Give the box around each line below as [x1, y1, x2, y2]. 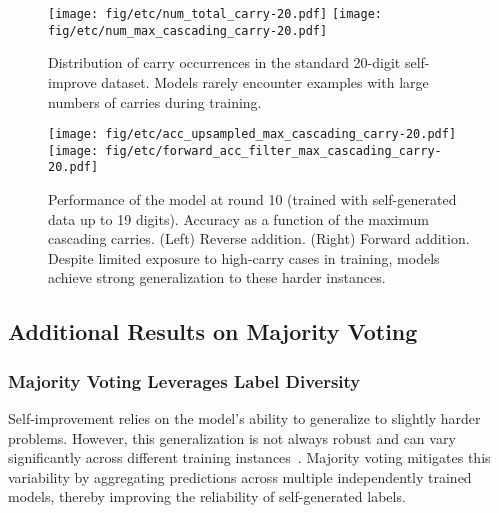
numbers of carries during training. [48, 91, 262, 112]
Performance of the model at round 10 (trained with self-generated [48, 189, 457, 210]
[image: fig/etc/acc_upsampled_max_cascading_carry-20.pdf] [48, 127, 457, 142]
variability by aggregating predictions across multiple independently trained [8, 466, 472, 487]
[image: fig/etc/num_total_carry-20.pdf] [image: [48, 7, 382, 21]
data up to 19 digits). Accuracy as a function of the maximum [48, 208, 429, 229]
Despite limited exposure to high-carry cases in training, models [48, 247, 440, 268]
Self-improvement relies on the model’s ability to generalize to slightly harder [8, 408, 481, 429]
